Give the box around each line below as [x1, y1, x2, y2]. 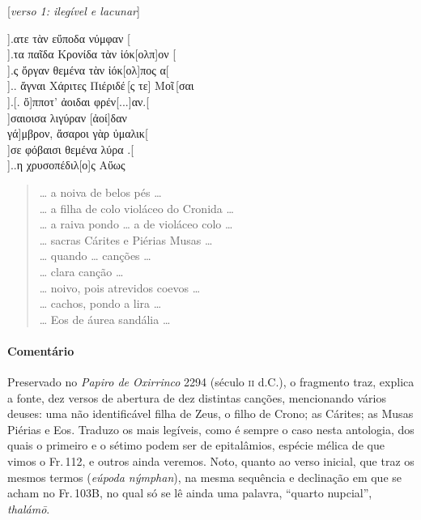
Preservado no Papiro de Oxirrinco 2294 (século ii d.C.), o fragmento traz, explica [7, 373, 415, 390]
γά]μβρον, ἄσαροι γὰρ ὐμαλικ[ [7, 125, 148, 142]
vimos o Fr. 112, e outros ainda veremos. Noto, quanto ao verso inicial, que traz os [7, 453, 415, 470]
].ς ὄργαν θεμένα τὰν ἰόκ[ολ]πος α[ [7, 61, 169, 78]
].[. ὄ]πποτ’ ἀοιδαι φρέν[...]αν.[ [7, 92, 150, 109]
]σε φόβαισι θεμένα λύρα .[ [7, 140, 134, 157]
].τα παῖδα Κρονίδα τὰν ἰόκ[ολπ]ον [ [7, 45, 176, 62]
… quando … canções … [39, 247, 151, 264]
